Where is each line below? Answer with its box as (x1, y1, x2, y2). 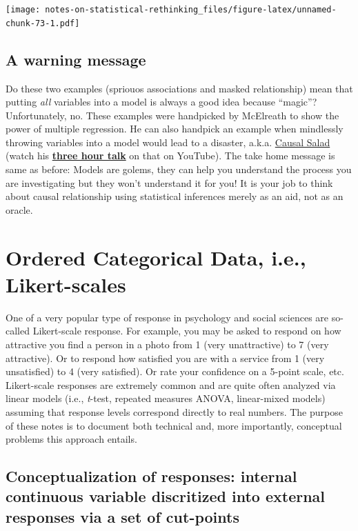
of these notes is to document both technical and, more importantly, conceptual (6, 418, 342, 432)
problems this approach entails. (6, 432, 137, 446)
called (6, 323, 30, 338)
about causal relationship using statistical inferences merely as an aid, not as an (6, 189, 344, 203)
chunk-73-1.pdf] (6, 18, 80, 28)
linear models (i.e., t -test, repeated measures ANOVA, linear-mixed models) (6, 391, 326, 405)
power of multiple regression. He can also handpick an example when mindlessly (6, 121, 344, 136)
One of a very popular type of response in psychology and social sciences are (6, 310, 329, 324)
